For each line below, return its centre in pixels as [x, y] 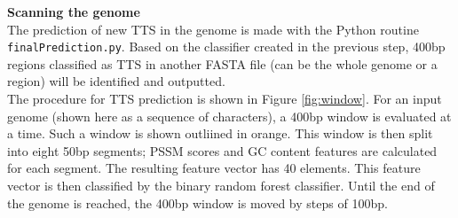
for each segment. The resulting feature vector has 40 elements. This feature [214, 168]
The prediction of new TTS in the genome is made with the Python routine [213, 29]
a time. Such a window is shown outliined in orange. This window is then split [220, 133]
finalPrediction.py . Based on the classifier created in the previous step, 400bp [226, 47]
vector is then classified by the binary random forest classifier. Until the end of [221, 185]
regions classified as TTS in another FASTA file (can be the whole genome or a [222, 63]
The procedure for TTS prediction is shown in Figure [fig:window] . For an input [225, 99]
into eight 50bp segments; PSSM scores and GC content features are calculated [222, 150]
